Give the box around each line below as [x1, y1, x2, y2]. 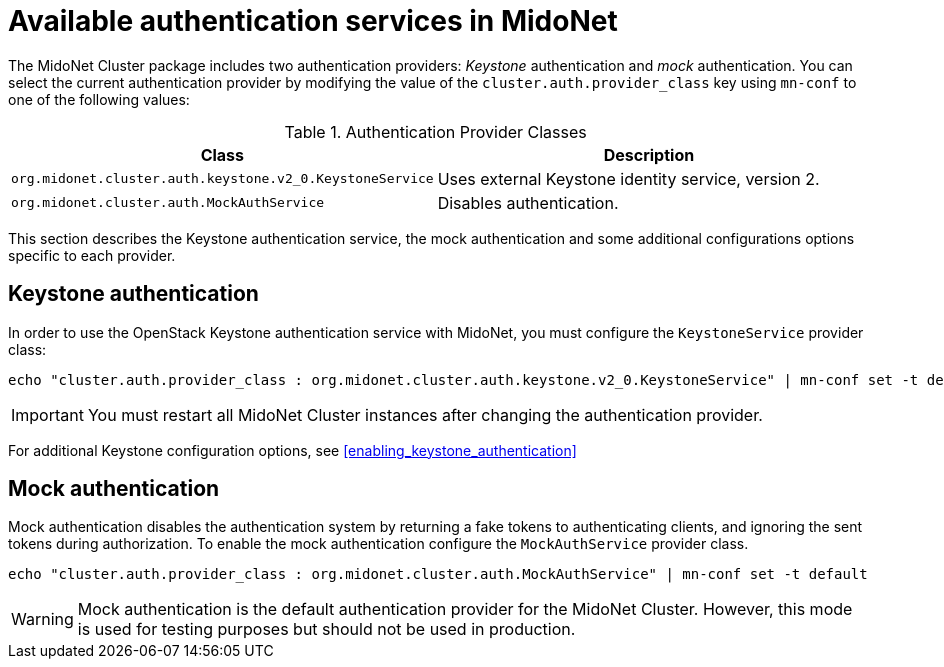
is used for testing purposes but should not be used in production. [77, 619, 576, 640]
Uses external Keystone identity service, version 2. [437, 168, 820, 189]
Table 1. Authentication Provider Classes [284, 121, 587, 142]
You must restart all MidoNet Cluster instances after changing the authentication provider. [87, 404, 763, 425]
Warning [11, 609, 74, 630]
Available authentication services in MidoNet [8, 4, 618, 38]
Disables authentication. [437, 192, 619, 213]
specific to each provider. [8, 246, 176, 264]
